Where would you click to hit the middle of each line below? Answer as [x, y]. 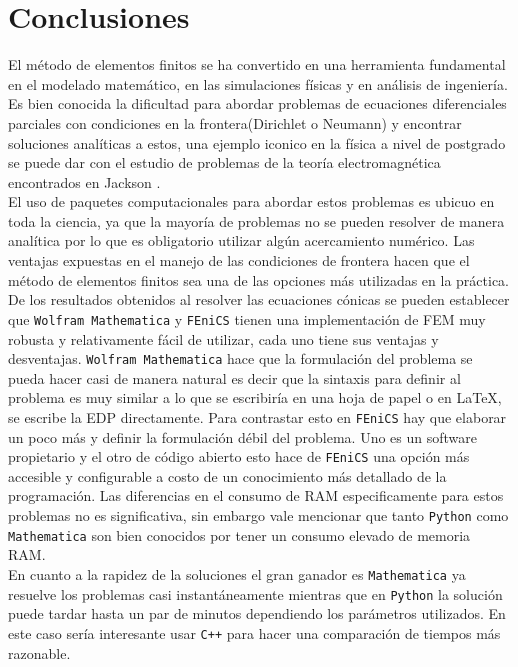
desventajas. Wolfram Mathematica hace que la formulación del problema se [240, 358]
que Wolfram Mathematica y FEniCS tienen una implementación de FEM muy [247, 318]
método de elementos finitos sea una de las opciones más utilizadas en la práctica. [259, 279]
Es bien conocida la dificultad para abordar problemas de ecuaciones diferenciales [257, 103]
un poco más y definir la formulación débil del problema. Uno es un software [243, 436]
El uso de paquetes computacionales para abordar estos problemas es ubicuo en [251, 201]
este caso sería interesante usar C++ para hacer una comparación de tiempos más [254, 632]
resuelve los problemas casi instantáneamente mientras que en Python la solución [255, 593]
